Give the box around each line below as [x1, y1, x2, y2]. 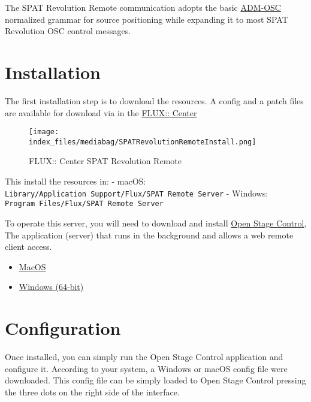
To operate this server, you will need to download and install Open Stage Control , [5, 216, 307, 229]
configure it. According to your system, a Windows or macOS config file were [5, 362, 288, 374]
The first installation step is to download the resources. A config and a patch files [5, 94, 304, 107]
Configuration [5, 316, 121, 340]
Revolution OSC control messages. [5, 25, 131, 37]
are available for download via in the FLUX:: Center [5, 106, 197, 119]
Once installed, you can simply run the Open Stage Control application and [5, 350, 283, 362]
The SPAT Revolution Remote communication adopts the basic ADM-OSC [5, 1, 281, 13]
